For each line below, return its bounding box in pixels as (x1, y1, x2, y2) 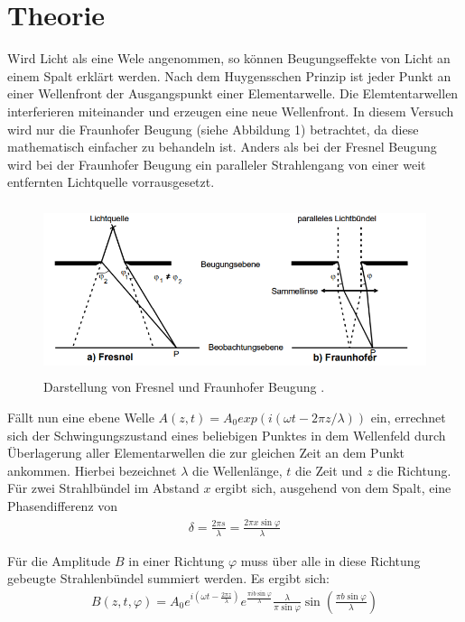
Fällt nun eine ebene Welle (7, 408, 154, 427)
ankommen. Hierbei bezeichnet (7, 460, 177, 479)
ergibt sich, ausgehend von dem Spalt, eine (215, 478, 451, 497)
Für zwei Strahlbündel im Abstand (7, 478, 200, 497)
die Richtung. (377, 460, 451, 479)
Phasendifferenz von (7, 497, 118, 515)
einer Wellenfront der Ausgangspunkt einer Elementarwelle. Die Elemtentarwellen (7, 84, 459, 103)
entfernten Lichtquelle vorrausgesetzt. (7, 172, 215, 191)
